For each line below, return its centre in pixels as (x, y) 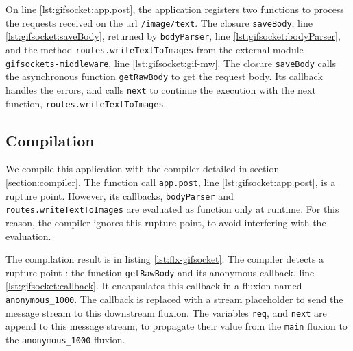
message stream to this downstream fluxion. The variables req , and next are (166, 312)
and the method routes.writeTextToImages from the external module (155, 49)
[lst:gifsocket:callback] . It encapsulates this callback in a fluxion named (154, 286)
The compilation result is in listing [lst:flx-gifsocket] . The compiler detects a (165, 259)
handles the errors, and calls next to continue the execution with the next (161, 89)
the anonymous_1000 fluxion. (65, 339)
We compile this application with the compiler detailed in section (143, 169)
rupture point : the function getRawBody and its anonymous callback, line (160, 272)
